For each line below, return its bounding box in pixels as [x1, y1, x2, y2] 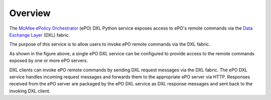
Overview [9, 8, 51, 19]
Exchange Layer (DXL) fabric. [9, 32, 70, 38]
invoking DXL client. [9, 88, 51, 94]
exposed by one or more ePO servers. [9, 58, 88, 64]
